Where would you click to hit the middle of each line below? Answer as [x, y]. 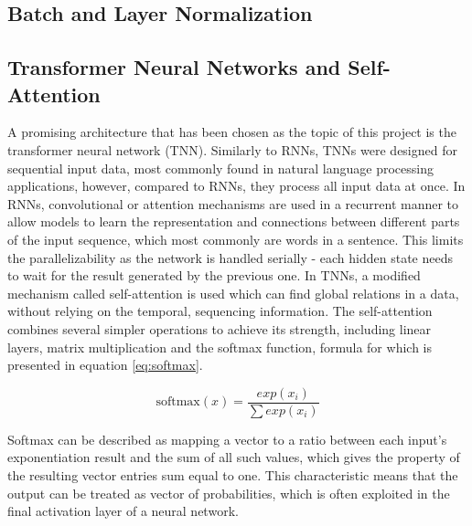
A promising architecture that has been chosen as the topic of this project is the [232, 132]
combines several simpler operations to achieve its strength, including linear [220, 328]
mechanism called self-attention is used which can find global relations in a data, [233, 293]
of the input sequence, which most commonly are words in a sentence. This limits [236, 239]
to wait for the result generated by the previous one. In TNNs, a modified [214, 275]
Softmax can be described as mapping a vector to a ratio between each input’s [227, 439]
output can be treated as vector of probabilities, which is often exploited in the [229, 493]
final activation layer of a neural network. [123, 511]
